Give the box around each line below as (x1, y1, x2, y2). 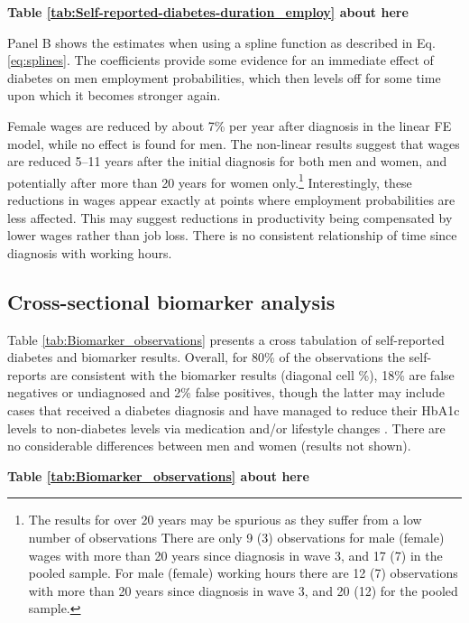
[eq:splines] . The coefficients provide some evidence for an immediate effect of (7, 51, 434, 70)
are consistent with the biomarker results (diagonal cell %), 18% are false (50, 365, 455, 384)
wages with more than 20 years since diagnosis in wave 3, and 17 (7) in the (28, 545, 443, 564)
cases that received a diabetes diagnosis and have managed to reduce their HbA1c (7, 400, 460, 419)
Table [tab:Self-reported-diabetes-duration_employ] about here (7, 3, 409, 21)
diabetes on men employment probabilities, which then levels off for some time (7, 68, 441, 87)
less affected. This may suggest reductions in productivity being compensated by (7, 208, 453, 227)
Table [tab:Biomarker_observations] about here (7, 466, 309, 485)
